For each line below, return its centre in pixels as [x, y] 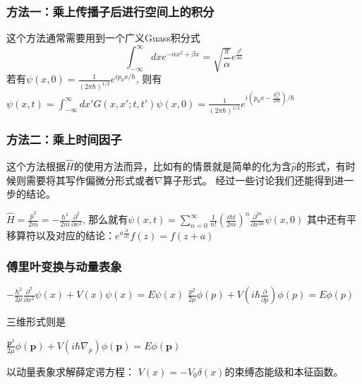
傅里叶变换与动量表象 [64, 266]
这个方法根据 [36, 166]
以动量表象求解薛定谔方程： [71, 371]
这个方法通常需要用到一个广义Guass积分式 [103, 38]
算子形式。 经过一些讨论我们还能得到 [248, 180]
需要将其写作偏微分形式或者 [90, 180]
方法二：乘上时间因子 [64, 139]
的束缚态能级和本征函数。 [284, 371]
